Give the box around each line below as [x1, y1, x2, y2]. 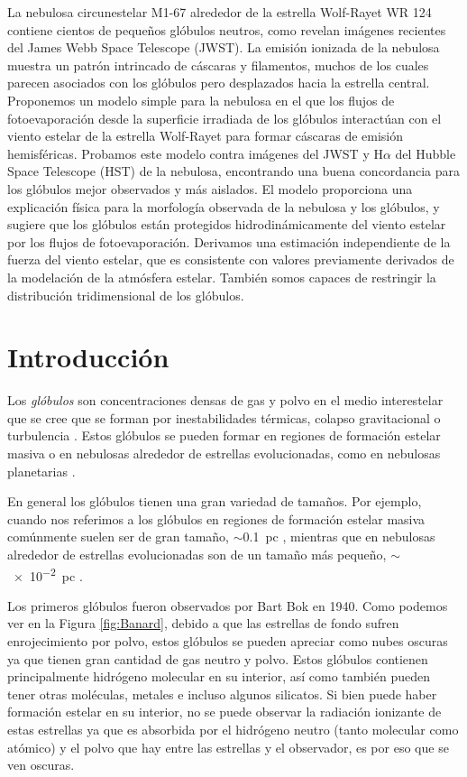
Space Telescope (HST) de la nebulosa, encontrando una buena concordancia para [7, 162, 460, 180]
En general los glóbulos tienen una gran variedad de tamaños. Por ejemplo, [7, 492, 422, 511]
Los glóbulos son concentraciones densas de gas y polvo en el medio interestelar [7, 391, 444, 410]
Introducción [7, 338, 169, 375]
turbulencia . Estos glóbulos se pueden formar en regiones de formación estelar [7, 426, 441, 445]
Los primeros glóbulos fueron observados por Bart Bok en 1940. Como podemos [7, 596, 448, 615]
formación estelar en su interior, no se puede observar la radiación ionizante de [7, 702, 442, 721]
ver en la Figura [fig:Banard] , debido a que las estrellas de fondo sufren [7, 614, 399, 633]
